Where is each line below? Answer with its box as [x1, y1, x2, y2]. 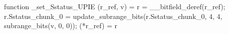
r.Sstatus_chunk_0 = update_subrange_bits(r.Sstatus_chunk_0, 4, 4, [4, 11, 223, 21]
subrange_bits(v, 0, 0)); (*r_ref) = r [4, 20, 118, 31]
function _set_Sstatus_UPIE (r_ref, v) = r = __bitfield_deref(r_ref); [4, 1, 226, 11]
